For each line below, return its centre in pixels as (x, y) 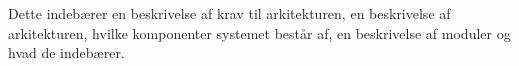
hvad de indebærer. (66, 52)
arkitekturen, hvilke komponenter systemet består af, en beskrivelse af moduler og (259, 32)
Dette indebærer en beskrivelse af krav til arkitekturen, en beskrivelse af (229, 13)
